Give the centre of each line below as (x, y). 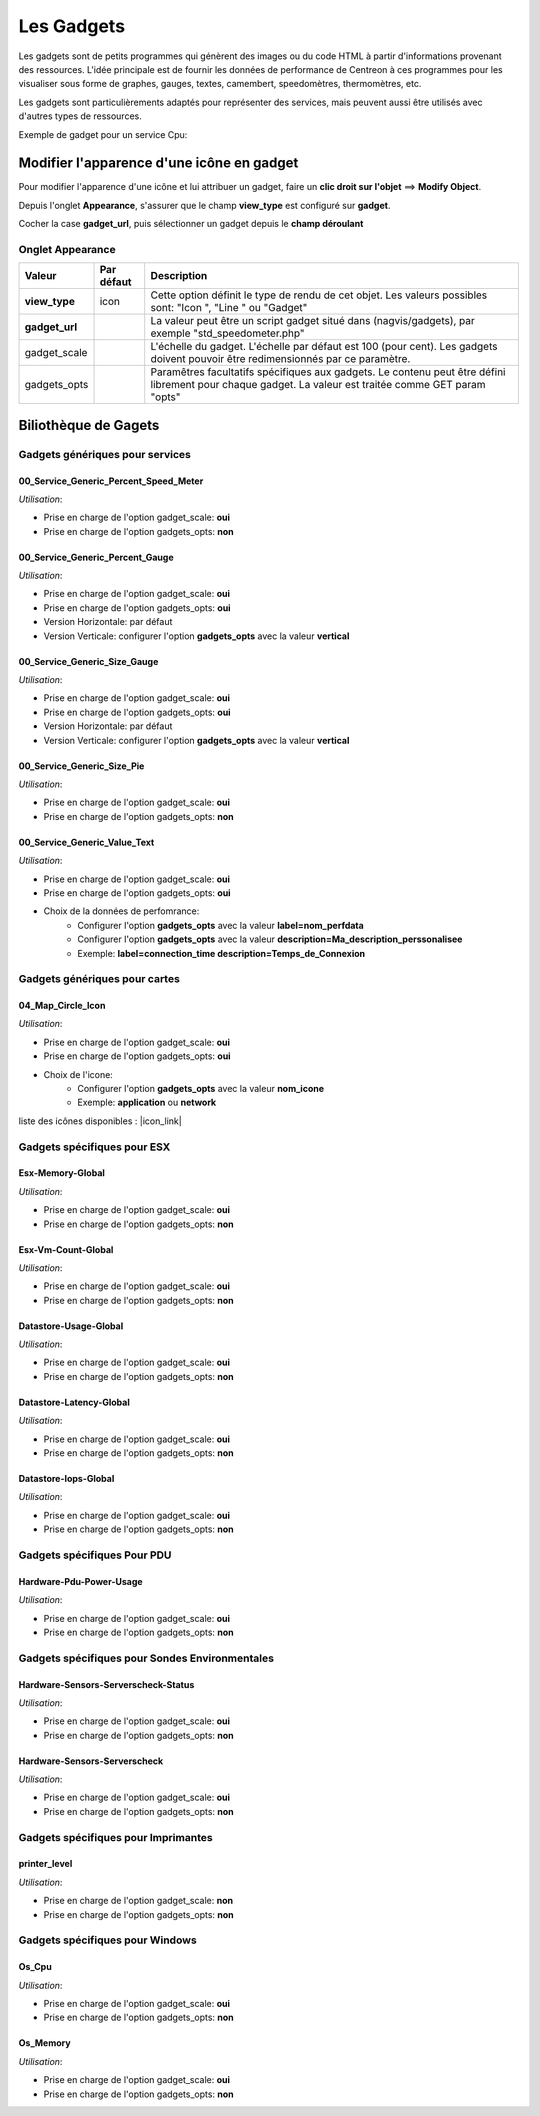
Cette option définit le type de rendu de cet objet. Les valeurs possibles (319, 295)
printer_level (45, 1864)
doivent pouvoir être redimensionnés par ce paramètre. (280, 359)
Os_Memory (44, 2043)
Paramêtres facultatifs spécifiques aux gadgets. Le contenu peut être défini (328, 372)
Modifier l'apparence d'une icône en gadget (158, 163)
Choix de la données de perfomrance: (121, 911)
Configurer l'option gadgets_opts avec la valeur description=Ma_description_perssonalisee (270, 939)
